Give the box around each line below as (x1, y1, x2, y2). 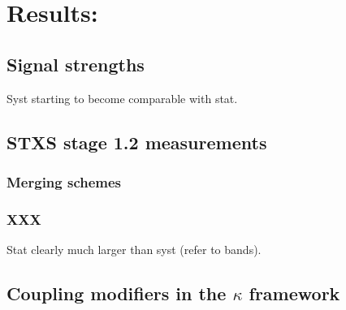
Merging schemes (6, 171, 122, 192)
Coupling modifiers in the (6, 281, 227, 305)
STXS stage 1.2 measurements (6, 129, 267, 154)
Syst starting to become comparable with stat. (6, 89, 238, 106)
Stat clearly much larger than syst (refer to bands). (6, 241, 262, 258)
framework (249, 281, 340, 305)
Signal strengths (6, 51, 145, 76)
